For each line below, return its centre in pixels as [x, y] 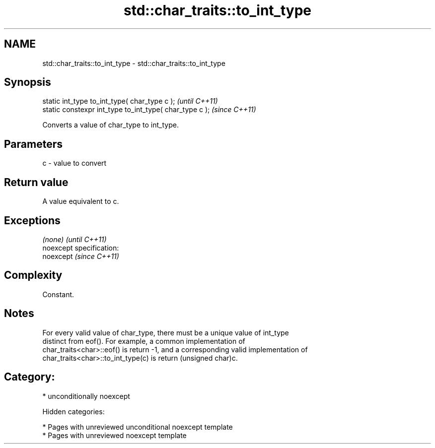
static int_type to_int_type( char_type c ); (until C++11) [130, 101]
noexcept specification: [81, 248]
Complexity [33, 275]
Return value [36, 182]
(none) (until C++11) [74, 239]
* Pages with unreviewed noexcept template [114, 435]
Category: [30, 377]
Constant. [58, 294]
